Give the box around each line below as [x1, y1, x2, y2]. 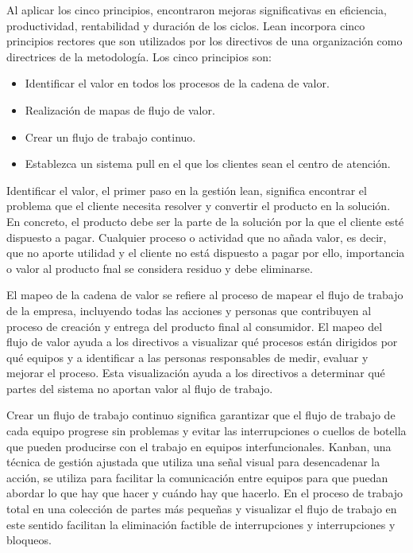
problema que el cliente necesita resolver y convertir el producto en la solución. [6, 197, 391, 214]
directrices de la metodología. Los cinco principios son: [6, 48, 272, 64]
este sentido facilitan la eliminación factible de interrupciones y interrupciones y [6, 516, 396, 532]
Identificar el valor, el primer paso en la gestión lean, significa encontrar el [6, 181, 367, 198]
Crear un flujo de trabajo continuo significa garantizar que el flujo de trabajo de [6, 407, 396, 423]
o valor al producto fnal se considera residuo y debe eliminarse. [6, 259, 313, 276]
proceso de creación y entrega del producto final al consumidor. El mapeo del [6, 317, 383, 334]
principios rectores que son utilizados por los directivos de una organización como [6, 33, 403, 49]
